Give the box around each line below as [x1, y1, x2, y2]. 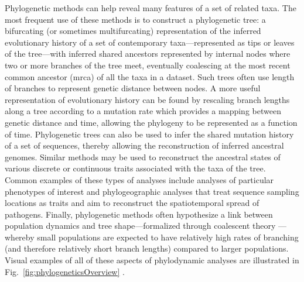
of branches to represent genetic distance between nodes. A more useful [5, 82, 261, 94]
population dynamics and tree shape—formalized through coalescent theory [5, 219, 276, 232]
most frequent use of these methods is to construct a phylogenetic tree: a [5, 13, 266, 25]
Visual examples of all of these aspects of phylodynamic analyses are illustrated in [5, 254, 299, 266]
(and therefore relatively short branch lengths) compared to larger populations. [5, 242, 289, 255]
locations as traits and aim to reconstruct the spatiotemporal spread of [5, 197, 259, 209]
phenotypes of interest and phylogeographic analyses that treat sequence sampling [5, 185, 299, 197]
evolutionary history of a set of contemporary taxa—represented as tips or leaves [5, 36, 295, 48]
